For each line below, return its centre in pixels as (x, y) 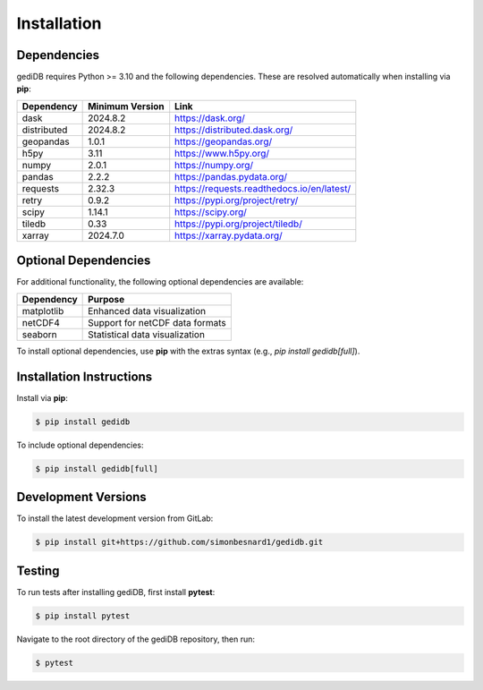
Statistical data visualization (147, 334)
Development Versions (81, 497)
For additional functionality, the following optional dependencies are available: (160, 282)
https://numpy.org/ (214, 165)
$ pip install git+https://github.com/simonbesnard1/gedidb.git (179, 542)
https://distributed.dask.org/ (234, 130)
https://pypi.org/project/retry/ (237, 200)
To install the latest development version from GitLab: (115, 518)
